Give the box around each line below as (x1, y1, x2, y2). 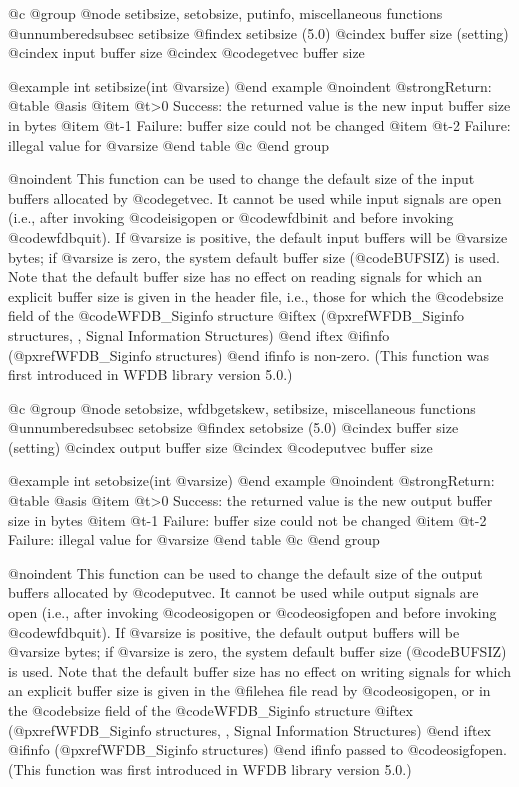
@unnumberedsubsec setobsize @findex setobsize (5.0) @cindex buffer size (8, 417, 459, 438)
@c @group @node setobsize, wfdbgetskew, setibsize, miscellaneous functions (8, 397, 476, 418)
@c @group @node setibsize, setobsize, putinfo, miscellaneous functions (8, 3, 443, 23)
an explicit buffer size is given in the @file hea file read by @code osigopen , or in (8, 680, 491, 701)
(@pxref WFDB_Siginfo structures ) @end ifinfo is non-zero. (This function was (8, 344, 490, 365)
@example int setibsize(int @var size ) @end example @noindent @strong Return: (8, 75, 492, 96)
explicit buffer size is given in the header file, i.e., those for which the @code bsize (8, 285, 504, 306)
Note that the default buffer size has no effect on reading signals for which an (8, 266, 483, 287)
